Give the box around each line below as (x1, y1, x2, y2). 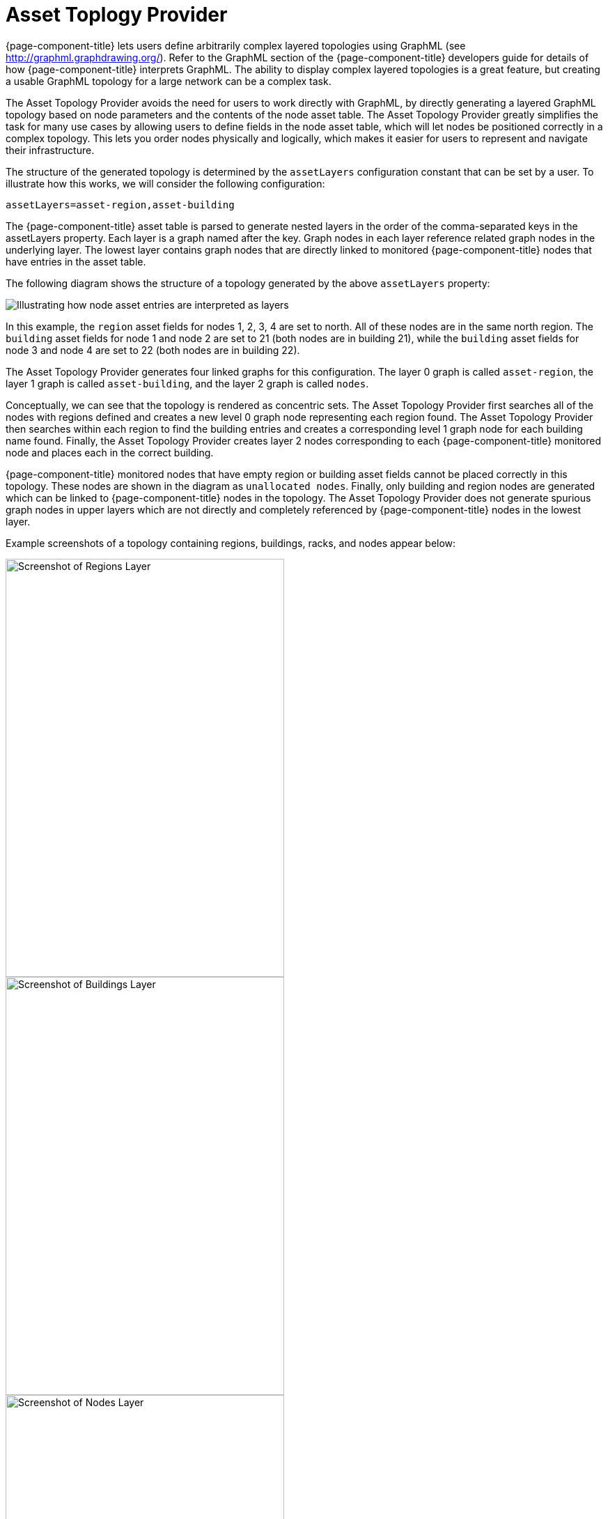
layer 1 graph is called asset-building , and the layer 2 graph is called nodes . (6, 377, 369, 390)
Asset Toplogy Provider (6, 3, 228, 26)
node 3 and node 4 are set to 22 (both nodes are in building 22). (6, 344, 300, 356)
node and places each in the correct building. (6, 446, 214, 458)
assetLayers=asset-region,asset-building (6, 199, 235, 210)
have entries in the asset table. (6, 255, 146, 268)
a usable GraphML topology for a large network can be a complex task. (6, 75, 332, 87)
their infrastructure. (6, 144, 95, 156)
